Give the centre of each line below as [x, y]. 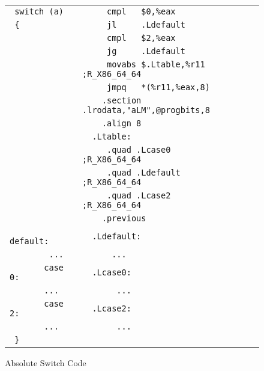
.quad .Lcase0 [139, 150]
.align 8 [121, 123]
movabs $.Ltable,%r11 [156, 64]
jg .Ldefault [146, 51]
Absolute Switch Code [46, 363]
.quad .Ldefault [143, 173]
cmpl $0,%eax [141, 11]
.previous [124, 218]
